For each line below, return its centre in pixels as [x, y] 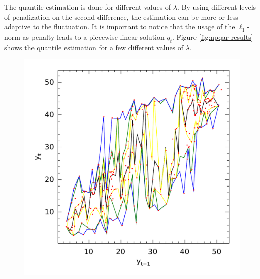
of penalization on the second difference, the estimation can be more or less [121, 17]
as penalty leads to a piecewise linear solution [93, 36]
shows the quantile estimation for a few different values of [94, 47]
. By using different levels [217, 7]
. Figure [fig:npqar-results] [213, 36]
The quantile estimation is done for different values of [88, 7]
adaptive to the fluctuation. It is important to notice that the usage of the [120, 27]
